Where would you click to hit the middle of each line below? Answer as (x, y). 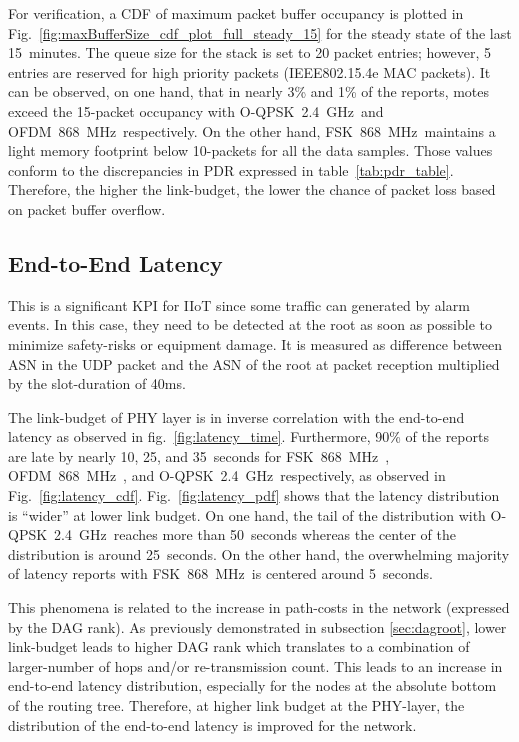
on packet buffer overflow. (87, 208)
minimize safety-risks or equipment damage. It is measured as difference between (255, 343)
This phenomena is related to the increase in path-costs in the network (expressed (259, 607)
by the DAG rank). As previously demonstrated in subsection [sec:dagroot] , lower (257, 626)
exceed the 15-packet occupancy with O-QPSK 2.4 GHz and (196, 110)
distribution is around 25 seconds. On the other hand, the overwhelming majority (259, 553)
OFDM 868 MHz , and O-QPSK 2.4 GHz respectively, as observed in (227, 475)
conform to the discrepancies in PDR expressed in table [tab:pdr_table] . (231, 169)
